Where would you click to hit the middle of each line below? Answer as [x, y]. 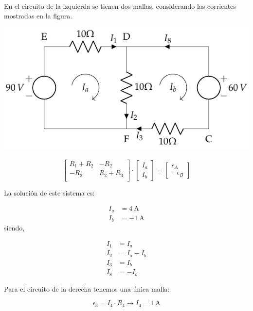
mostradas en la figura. [38, 15]
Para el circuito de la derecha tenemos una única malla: [87, 288]
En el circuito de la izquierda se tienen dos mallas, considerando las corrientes [120, 6]
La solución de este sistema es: [49, 192]
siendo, [14, 228]
